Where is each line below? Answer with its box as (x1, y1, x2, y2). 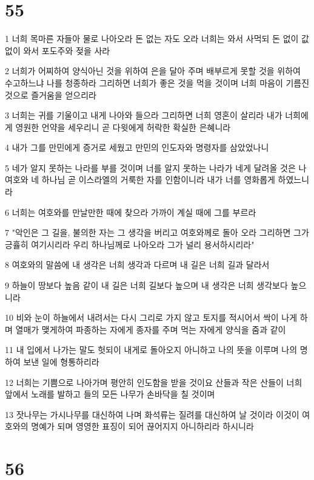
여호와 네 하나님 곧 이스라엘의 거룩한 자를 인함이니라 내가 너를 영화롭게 (5, 173, 275, 186)
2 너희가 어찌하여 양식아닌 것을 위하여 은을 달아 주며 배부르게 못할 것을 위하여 (5, 64, 301, 77)
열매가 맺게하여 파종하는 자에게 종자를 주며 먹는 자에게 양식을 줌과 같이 (15, 323, 286, 335)
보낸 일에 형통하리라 (23, 355, 99, 368)
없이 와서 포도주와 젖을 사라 (5, 44, 110, 57)
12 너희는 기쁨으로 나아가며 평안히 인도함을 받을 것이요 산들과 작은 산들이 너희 (5, 375, 302, 388)
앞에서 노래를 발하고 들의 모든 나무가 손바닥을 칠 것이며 (5, 388, 215, 400)
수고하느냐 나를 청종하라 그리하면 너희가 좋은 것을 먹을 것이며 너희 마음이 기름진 (5, 76, 310, 89)
